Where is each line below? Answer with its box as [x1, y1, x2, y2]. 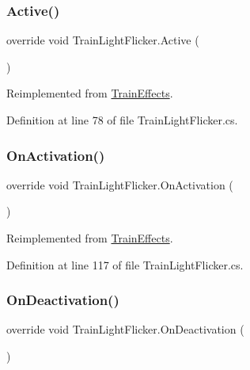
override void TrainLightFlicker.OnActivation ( [6, 176, 233, 193]
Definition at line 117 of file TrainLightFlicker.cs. [6, 256, 244, 273]
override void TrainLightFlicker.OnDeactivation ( [6, 321, 244, 338]
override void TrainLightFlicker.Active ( [6, 32, 199, 48]
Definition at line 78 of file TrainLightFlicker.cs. [6, 112, 238, 128]
